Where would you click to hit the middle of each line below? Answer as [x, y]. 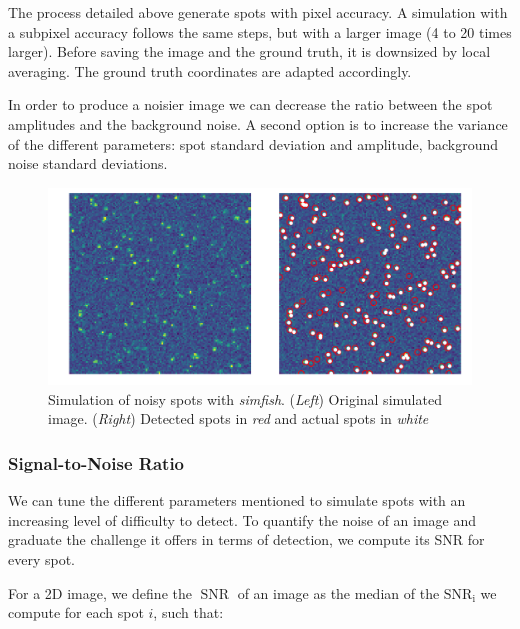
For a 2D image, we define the [100, 592]
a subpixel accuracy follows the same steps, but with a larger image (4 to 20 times [260, 31]
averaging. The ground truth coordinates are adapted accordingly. [210, 70]
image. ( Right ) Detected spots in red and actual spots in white [238, 418]
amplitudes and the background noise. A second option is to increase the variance [258, 123]
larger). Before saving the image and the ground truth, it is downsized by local [249, 51]
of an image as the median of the [338, 592]
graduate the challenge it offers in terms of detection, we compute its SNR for [246, 539]
